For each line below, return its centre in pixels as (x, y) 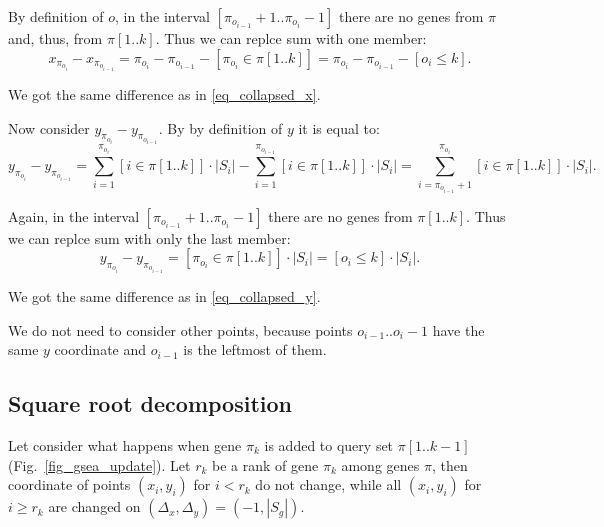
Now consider (49, 127)
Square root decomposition (150, 403)
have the (458, 329)
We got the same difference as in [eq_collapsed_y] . (164, 295)
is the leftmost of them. (255, 349)
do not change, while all (328, 484)
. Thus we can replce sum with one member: (291, 38)
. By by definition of (220, 127)
